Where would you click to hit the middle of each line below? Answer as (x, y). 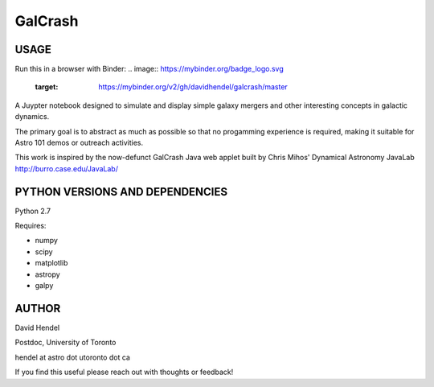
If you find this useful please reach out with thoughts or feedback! (124, 372)
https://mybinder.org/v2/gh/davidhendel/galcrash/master (193, 87)
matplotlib (51, 263)
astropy (47, 274)
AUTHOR (38, 309)
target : (47, 87)
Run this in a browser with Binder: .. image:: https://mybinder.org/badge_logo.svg (149, 69)
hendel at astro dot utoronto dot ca (72, 357)
